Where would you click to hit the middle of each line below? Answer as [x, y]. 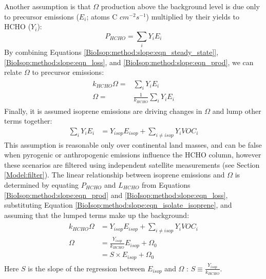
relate [13, 72]
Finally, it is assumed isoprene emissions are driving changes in [103, 111]
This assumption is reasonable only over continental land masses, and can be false [133, 144]
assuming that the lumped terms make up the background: [97, 215]
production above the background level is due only [180, 6]
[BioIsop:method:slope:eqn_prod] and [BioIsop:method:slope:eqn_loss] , [116, 195]
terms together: [28, 121]
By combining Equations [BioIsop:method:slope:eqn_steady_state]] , [111, 52]
